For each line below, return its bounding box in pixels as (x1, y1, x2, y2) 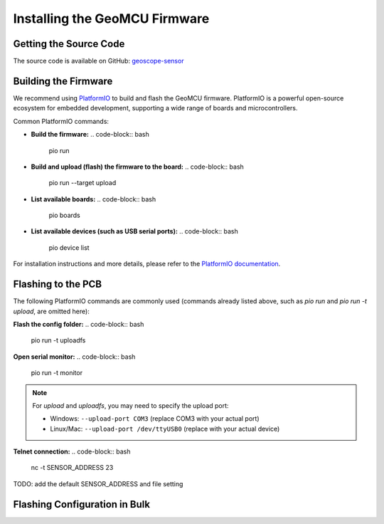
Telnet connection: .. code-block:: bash (13, 447, 131, 456)
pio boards (48, 211, 81, 220)
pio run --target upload (48, 179, 117, 187)
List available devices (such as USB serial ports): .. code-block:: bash (31, 227, 238, 236)
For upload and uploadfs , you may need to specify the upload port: (32, 401, 229, 409)
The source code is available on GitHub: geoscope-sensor (13, 57, 184, 65)
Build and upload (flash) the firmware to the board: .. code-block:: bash (31, 162, 245, 171)
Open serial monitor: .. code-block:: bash (13, 352, 136, 361)
